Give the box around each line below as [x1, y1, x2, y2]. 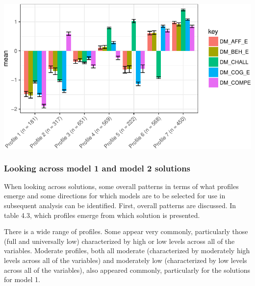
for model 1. [4, 274, 40, 285]
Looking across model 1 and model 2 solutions [4, 162, 191, 174]
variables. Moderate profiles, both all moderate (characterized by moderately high [4, 245, 250, 256]
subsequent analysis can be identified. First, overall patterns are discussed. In [4, 200, 236, 211]
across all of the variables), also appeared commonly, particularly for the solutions [4, 264, 250, 275]
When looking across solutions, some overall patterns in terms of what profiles [4, 181, 239, 191]
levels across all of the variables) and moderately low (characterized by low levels [4, 255, 247, 265]
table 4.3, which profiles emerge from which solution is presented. [4, 210, 200, 220]
